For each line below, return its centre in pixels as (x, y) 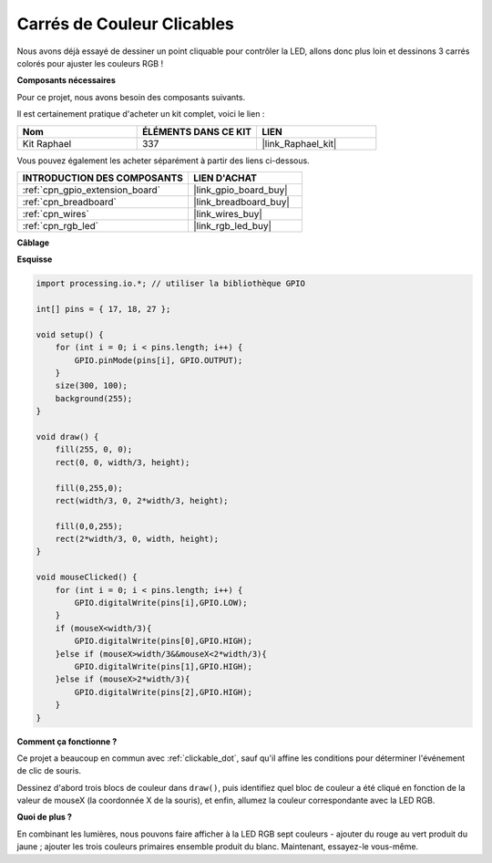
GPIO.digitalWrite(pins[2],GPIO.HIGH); (163, 692)
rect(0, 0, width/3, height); (123, 462)
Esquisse (35, 259)
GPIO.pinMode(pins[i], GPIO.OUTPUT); (159, 360)
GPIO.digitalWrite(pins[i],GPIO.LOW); (161, 603)
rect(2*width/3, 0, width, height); (137, 539)
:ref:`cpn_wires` (56, 213)
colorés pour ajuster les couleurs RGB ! (90, 63)
